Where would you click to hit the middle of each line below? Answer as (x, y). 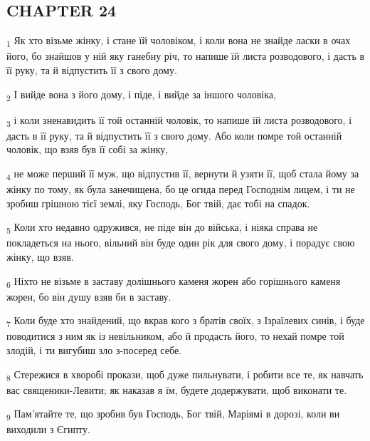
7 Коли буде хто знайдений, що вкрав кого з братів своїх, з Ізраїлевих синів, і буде (186, 321)
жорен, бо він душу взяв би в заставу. (89, 296)
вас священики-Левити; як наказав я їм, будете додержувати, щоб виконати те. (177, 389)
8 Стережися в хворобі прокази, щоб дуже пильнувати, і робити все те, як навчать (185, 375)
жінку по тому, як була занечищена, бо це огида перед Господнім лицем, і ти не (181, 189)
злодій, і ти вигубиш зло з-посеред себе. (94, 350)
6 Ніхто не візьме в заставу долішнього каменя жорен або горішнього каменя (174, 281)
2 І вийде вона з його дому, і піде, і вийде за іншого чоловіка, (141, 95)
